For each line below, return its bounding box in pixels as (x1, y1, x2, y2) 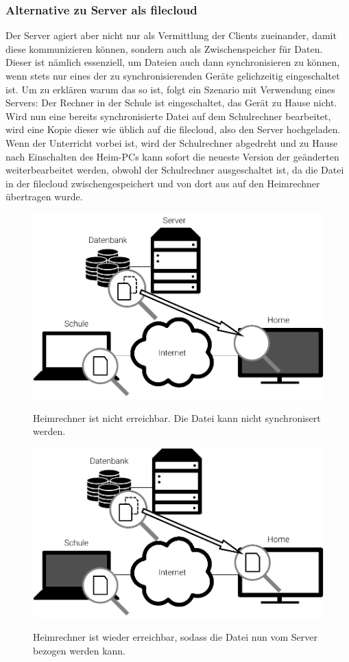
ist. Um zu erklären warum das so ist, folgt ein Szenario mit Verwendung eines (5, 82, 335, 96)
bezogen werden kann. (33, 643, 125, 658)
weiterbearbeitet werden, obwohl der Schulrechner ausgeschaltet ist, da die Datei (5, 163, 344, 177)
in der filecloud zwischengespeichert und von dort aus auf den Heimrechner (5, 176, 320, 190)
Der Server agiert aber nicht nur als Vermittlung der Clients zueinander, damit (5, 28, 337, 43)
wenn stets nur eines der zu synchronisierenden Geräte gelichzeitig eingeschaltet (5, 69, 340, 82)
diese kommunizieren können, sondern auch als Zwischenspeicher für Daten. (5, 41, 323, 56)
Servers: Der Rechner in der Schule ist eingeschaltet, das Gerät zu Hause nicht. (5, 95, 337, 110)
